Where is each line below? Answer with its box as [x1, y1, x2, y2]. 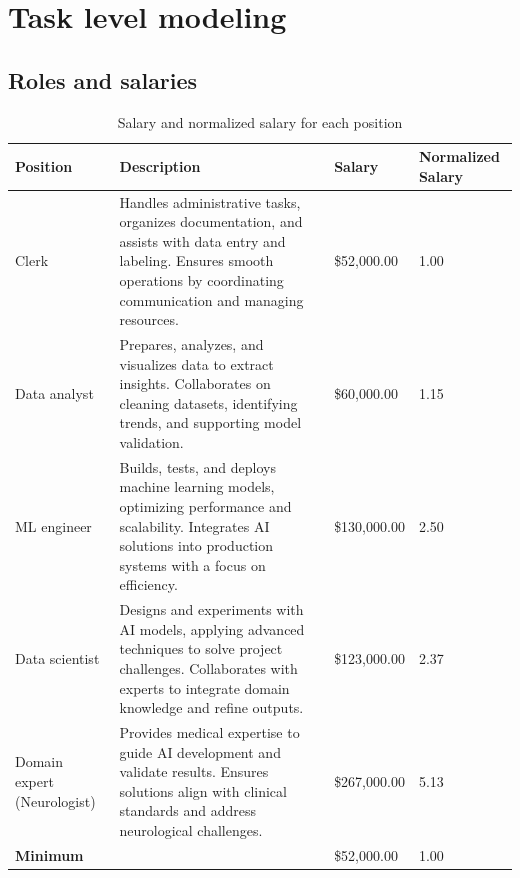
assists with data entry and [119, 230, 286, 251]
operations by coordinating [119, 269, 284, 290]
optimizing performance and [119, 496, 292, 517]
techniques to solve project [119, 638, 283, 659]
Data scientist [15, 648, 100, 669]
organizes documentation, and [119, 211, 303, 232]
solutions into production [119, 535, 274, 556]
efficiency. [119, 574, 178, 595]
